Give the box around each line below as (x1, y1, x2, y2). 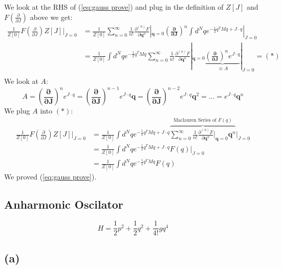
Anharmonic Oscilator (4, 196, 123, 212)
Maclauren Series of (173, 118, 216, 123)
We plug (4, 105, 30, 116)
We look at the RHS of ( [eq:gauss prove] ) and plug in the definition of (4, 2, 224, 12)
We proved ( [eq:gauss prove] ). (4, 171, 97, 182)
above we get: (30, 11, 73, 22)
